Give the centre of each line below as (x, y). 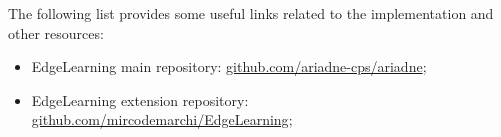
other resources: (56, 32)
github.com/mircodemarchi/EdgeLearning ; (162, 119)
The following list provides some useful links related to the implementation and (251, 13)
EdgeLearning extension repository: (140, 99)
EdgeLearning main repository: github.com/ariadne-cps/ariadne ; (229, 66)
